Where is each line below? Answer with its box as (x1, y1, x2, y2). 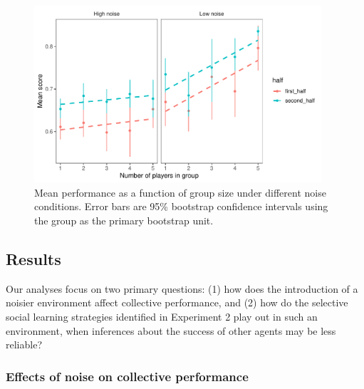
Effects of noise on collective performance (6, 367, 249, 385)
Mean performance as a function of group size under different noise (34, 185, 326, 199)
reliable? (6, 337, 42, 352)
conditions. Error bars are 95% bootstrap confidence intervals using (34, 199, 328, 214)
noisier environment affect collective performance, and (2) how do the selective (6, 295, 348, 310)
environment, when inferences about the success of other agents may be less (6, 323, 336, 338)
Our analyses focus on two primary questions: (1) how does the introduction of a (6, 281, 358, 296)
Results (6, 247, 61, 269)
